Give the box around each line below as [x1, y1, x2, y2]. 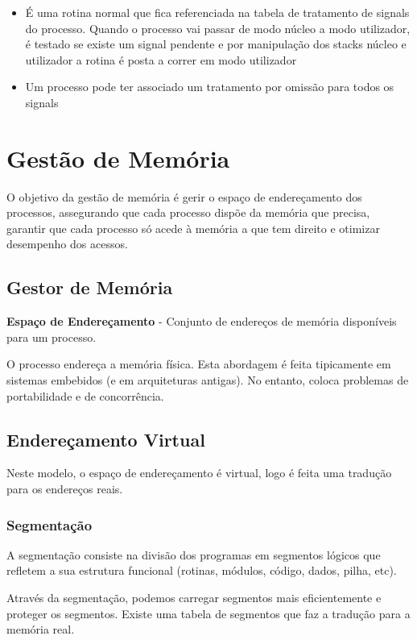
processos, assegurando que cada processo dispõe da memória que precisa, [6, 204, 370, 221]
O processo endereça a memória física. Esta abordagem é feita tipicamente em [6, 355, 391, 372]
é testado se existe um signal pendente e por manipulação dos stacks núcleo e [25, 35, 407, 52]
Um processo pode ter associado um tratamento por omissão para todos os [25, 78, 394, 95]
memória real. [6, 621, 75, 638]
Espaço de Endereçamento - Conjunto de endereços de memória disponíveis [6, 313, 397, 330]
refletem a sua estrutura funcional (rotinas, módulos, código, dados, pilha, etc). [6, 562, 397, 579]
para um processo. [6, 328, 97, 345]
